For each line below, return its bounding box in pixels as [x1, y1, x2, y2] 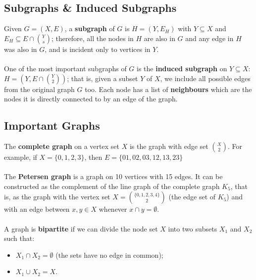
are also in [144, 33, 175, 43]
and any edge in [185, 33, 234, 43]
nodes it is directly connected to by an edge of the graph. [4, 93, 178, 104]
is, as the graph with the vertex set [4, 191, 110, 202]
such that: [4, 233, 35, 243]
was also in [4, 44, 37, 54]
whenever [99, 204, 127, 214]
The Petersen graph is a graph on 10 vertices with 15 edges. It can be [4, 171, 223, 182]
